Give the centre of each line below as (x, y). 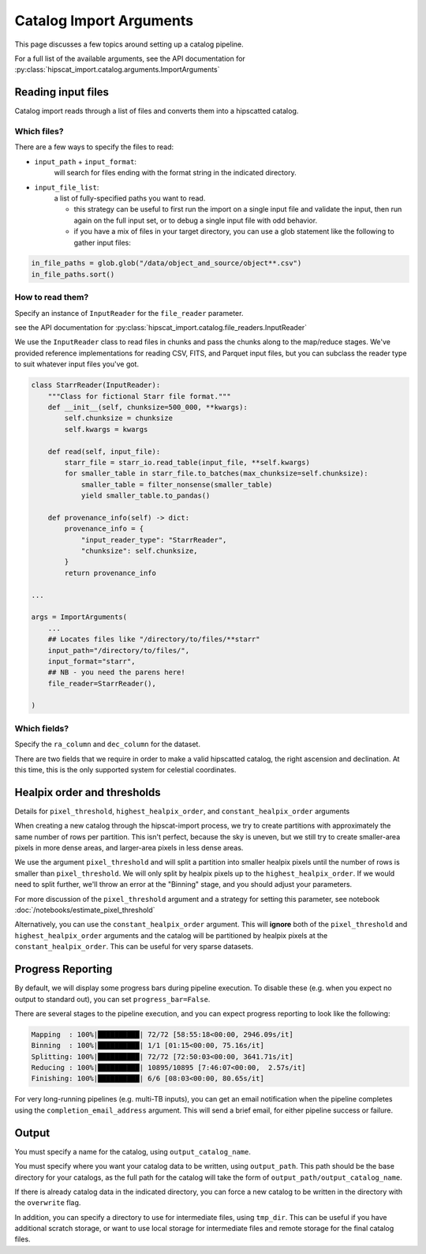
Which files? (39, 131)
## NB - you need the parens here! (116, 672)
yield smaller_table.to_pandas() (146, 496)
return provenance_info (110, 573)
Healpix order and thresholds (88, 792)
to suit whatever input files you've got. (77, 364)
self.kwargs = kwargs (106, 429)
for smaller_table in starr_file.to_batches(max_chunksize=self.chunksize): (216, 473)
